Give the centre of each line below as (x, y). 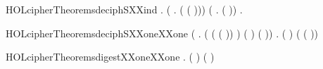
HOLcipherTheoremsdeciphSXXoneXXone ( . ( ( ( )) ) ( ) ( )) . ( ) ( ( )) (162, 33)
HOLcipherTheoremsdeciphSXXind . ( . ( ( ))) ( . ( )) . (124, 9)
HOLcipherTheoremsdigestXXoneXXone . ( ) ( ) (110, 57)
